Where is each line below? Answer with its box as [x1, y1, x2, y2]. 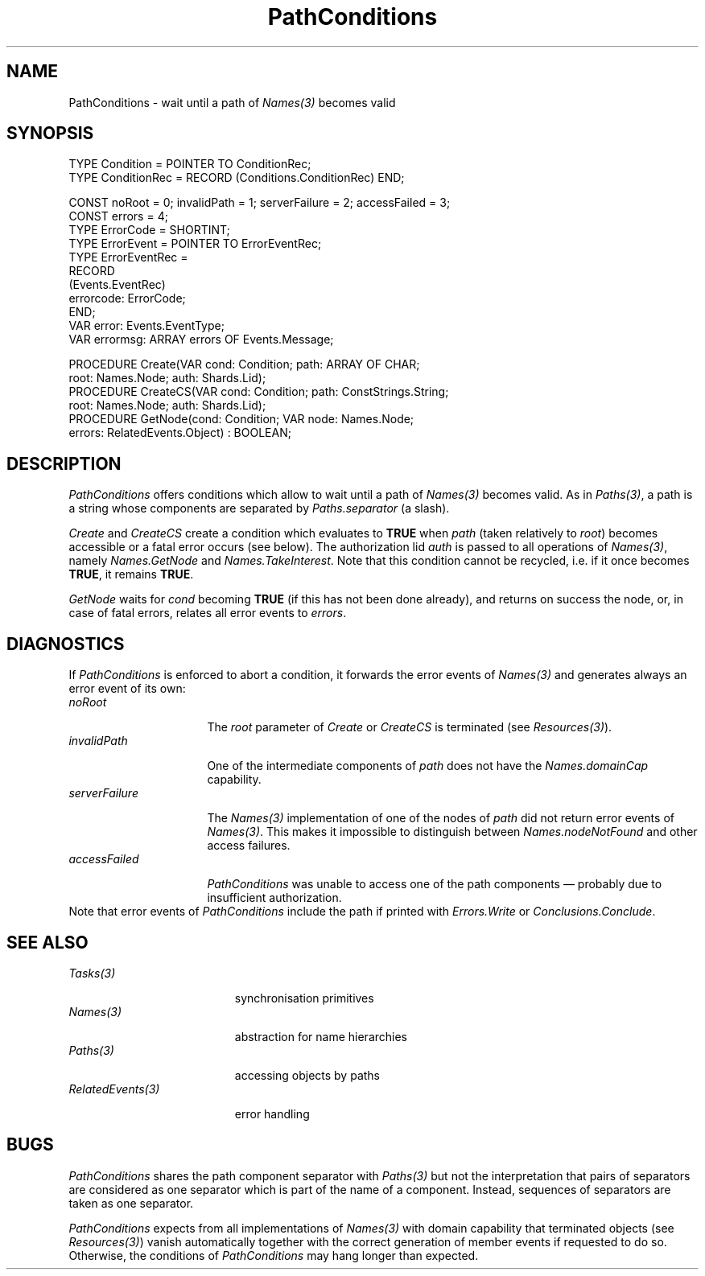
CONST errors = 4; [68, 209, 168, 224]
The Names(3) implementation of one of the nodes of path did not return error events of [207, 811, 674, 825]
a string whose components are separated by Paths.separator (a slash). [68, 501, 450, 516]
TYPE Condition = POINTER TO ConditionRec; [68, 157, 311, 171]
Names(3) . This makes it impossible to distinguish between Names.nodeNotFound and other [207, 825, 698, 839]
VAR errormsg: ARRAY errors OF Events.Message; [68, 332, 334, 347]
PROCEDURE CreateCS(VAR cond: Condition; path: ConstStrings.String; [68, 385, 449, 399]
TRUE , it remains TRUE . [68, 567, 194, 582]
